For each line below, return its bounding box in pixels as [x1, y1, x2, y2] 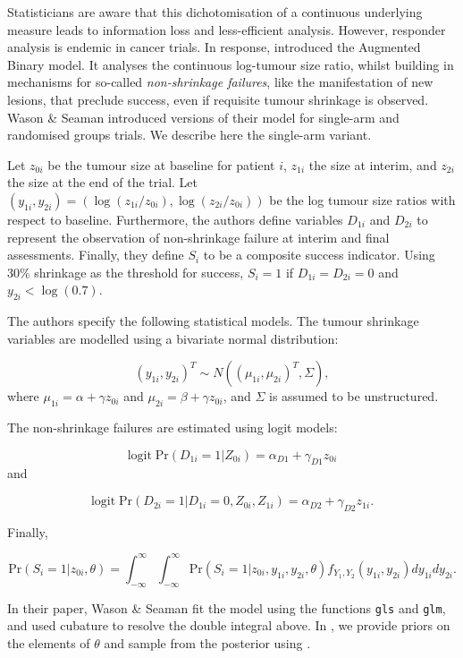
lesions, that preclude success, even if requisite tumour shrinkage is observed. [7, 90, 429, 108]
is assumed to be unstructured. [269, 387, 439, 406]
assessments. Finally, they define [7, 245, 184, 264]
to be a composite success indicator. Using [203, 245, 435, 264]
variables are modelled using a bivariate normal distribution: [7, 329, 339, 347]
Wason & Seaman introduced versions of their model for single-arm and [7, 107, 400, 126]
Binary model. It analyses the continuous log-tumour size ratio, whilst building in [7, 55, 454, 73]
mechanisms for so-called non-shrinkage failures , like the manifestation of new [7, 73, 434, 91]
